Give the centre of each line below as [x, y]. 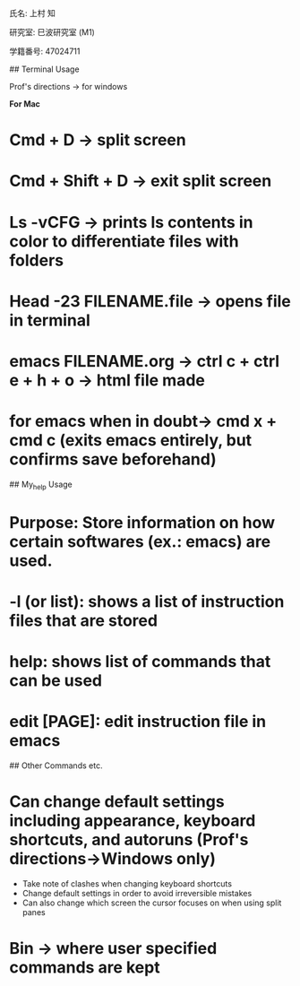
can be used [56, 681]
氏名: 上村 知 [32, 13]
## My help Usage [41, 485]
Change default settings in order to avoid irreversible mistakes [137, 894]
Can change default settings [117, 802]
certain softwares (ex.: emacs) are [140, 541]
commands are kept [85, 968]
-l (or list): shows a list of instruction [147, 602]
